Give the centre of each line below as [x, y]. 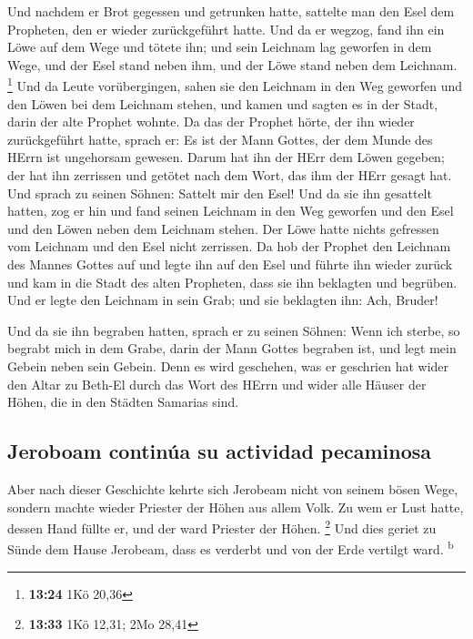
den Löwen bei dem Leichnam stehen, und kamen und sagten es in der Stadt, [223, 103]
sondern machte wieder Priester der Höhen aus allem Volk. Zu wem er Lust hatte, [236, 507]
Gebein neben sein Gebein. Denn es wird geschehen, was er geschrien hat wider [228, 365]
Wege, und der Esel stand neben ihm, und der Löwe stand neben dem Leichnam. [232, 64]
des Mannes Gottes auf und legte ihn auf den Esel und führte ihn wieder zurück [230, 264]
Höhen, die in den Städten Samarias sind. [123, 402]
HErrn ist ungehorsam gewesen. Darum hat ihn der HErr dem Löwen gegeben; [226, 157]
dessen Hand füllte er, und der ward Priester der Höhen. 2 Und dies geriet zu [222, 527]
